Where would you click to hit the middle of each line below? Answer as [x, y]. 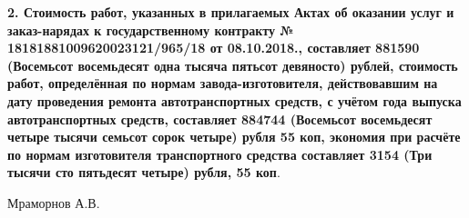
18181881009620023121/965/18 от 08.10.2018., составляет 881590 [214, 48]
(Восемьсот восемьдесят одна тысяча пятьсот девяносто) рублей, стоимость [233, 65]
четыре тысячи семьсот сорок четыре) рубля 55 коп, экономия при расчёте [234, 137]
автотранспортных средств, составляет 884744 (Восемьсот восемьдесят [220, 119]
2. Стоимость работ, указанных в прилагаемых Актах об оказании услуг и [231, 12]
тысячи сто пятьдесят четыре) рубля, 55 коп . [144, 172]
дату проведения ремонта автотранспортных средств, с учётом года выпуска [234, 100]
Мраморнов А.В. [54, 202]
